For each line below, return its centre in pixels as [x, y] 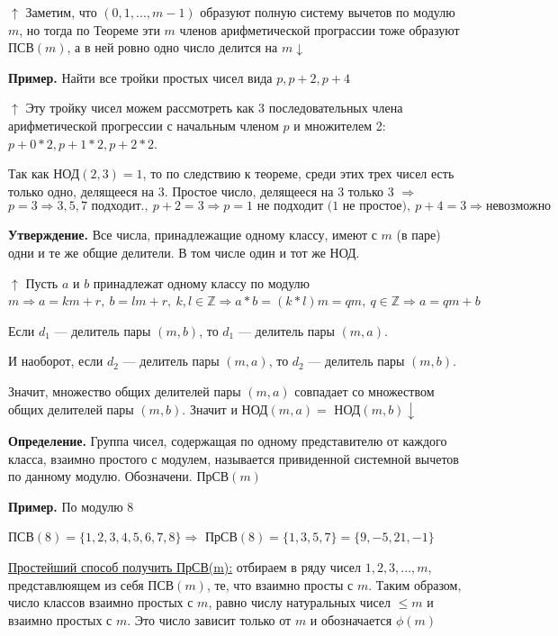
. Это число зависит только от [209, 619]
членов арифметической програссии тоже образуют [319, 29]
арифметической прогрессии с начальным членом [144, 125]
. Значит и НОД [225, 409]
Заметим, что [61, 12]
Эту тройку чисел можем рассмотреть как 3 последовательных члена [214, 108]
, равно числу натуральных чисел [299, 602]
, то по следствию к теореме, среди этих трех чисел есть [298, 173]
